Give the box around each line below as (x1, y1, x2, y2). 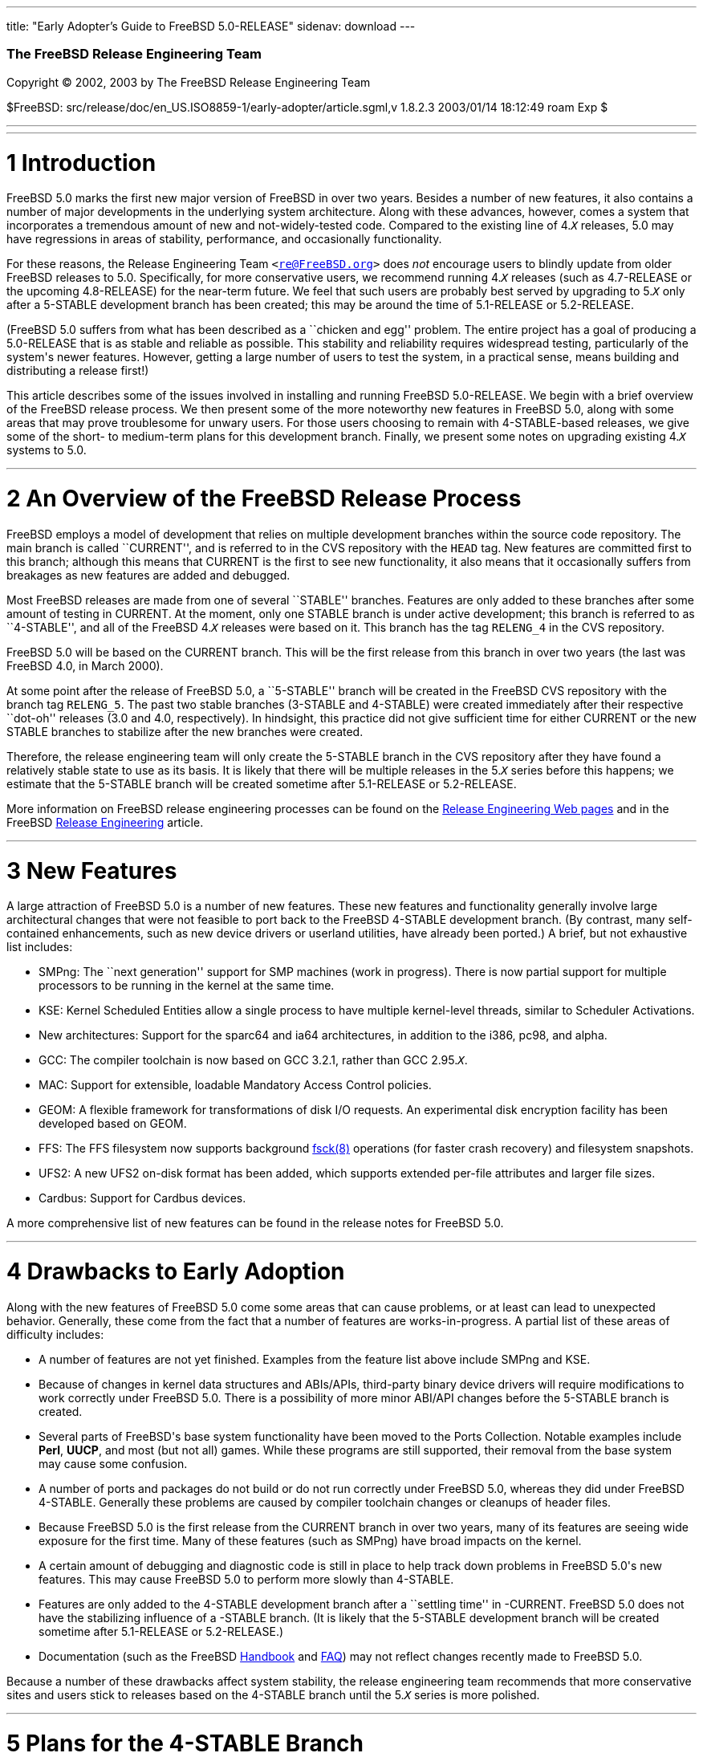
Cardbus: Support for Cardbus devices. (39, 1191, 246, 1206)
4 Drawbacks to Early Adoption (6, 1258, 345, 1285)
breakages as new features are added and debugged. (6, 567, 291, 582)
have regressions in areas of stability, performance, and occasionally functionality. (6, 232, 442, 246)
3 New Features (6, 856, 177, 885)
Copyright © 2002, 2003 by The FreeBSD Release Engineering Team (6, 75, 371, 89)
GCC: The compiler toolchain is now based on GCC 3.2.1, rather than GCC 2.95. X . (39, 1053, 468, 1068)
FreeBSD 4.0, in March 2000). (6, 658, 164, 673)
